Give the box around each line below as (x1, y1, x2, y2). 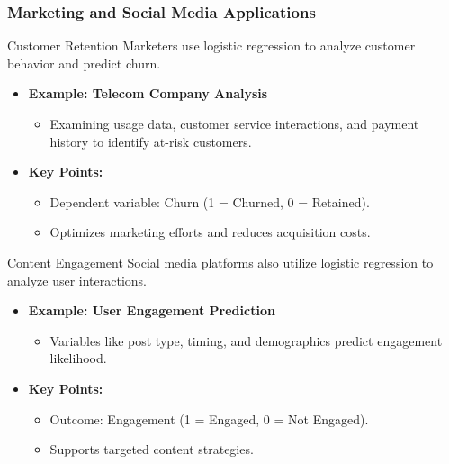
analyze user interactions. (7, 270, 148, 289)
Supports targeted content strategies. (49, 440, 254, 459)
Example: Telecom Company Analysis (28, 84, 268, 103)
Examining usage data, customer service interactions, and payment (49, 114, 419, 132)
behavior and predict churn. (7, 53, 161, 72)
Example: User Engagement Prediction (28, 301, 275, 320)
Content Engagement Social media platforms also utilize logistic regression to (7, 252, 434, 271)
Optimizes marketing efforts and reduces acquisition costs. (49, 223, 371, 241)
